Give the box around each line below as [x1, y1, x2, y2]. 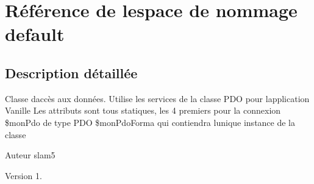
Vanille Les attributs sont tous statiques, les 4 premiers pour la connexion [5, 104, 281, 117]
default [5, 21, 65, 46]
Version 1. [5, 169, 42, 182]
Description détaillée [5, 63, 138, 82]
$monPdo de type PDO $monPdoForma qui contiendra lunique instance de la [5, 116, 296, 128]
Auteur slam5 [5, 149, 55, 161]
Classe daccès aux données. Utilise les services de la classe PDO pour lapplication [5, 92, 310, 105]
